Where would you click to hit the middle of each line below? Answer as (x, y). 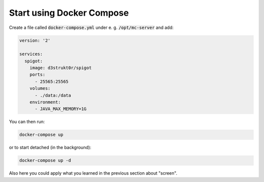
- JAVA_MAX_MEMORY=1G (61, 109)
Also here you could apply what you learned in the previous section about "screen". (93, 173)
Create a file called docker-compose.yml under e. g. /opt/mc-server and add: (91, 27)
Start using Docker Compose (69, 13)
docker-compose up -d (45, 160)
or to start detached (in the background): (50, 148)
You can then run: (27, 122)
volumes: (40, 89)
